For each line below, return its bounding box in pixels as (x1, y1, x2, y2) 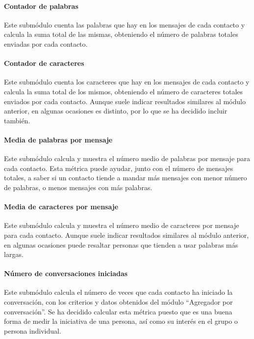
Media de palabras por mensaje (4, 134, 113, 144)
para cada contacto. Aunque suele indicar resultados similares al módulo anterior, (4, 229, 249, 240)
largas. (4, 249, 24, 259)
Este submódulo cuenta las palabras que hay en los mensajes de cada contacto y (4, 19, 245, 29)
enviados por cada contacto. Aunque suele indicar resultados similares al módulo (4, 96, 246, 106)
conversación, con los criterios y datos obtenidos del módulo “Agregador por (4, 297, 233, 307)
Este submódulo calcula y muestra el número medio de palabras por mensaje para (4, 153, 251, 164)
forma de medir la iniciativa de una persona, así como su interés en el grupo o (4, 316, 238, 326)
